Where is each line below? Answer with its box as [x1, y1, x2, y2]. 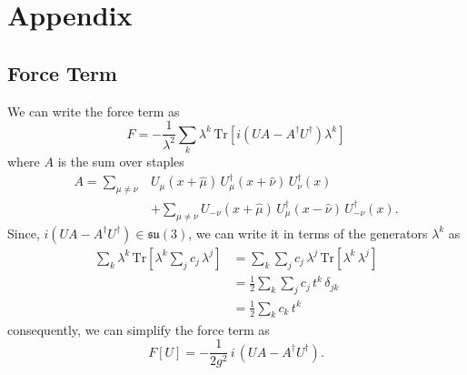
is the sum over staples [57, 151, 184, 170]
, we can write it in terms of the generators [188, 223, 428, 242]
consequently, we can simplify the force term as [7, 319, 270, 339]
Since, [7, 223, 40, 242]
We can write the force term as [7, 101, 180, 120]
